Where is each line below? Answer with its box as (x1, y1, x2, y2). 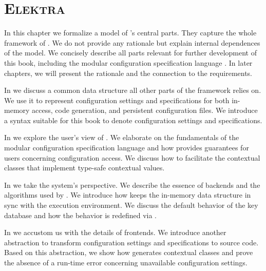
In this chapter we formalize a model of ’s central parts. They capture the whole (4, 27, 257, 38)
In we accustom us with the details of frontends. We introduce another (4, 227, 226, 238)
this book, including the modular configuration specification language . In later (4, 57, 253, 68)
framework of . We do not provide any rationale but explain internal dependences (4, 37, 260, 48)
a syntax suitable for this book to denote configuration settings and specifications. (4, 114, 262, 125)
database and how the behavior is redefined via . (4, 209, 157, 220)
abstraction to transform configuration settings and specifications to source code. (4, 237, 259, 247)
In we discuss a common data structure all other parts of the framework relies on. (4, 85, 261, 95)
